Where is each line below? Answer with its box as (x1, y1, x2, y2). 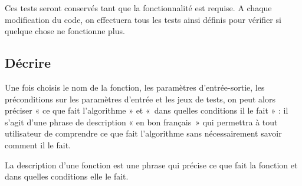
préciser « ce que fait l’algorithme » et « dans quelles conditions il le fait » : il (5, 104, 288, 117)
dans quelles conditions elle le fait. (5, 170, 129, 182)
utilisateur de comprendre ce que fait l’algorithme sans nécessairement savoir (5, 127, 282, 139)
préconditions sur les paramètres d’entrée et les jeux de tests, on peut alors (5, 92, 275, 105)
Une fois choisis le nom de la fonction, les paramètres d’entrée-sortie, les (5, 81, 265, 93)
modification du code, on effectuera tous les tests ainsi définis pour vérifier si (5, 13, 281, 25)
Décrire (5, 54, 51, 72)
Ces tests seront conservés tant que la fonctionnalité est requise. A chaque (5, 2, 272, 14)
